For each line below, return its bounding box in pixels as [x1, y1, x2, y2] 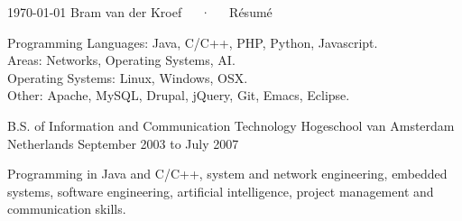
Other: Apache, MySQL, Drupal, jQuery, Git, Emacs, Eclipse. [7, 86, 350, 105]
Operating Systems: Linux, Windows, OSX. [7, 68, 248, 87]
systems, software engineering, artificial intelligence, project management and [7, 181, 434, 200]
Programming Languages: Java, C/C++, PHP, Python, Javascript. [7, 32, 378, 51]
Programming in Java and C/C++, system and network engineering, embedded [7, 164, 448, 183]
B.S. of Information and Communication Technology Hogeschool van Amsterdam [7, 115, 455, 134]
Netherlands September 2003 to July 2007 [7, 134, 239, 152]
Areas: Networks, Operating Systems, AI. [7, 51, 236, 69]
